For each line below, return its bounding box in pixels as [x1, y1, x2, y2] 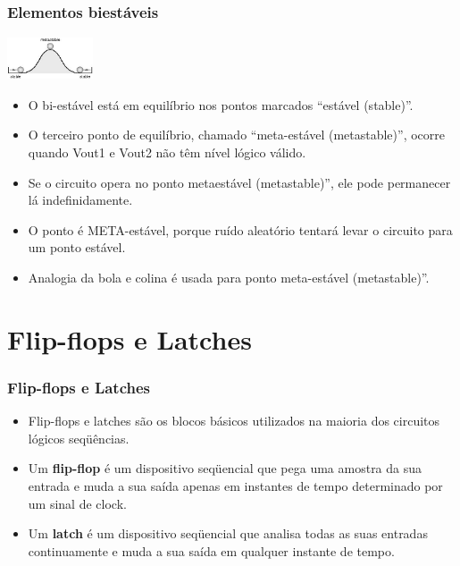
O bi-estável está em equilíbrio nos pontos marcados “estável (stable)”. [28, 95, 414, 114]
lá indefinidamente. [28, 190, 133, 209]
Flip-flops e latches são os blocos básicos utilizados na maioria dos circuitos [28, 411, 440, 430]
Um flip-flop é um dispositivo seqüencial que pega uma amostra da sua [28, 459, 422, 477]
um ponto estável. [28, 238, 126, 257]
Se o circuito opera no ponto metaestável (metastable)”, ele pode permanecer [28, 173, 451, 191]
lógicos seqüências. [28, 428, 130, 447]
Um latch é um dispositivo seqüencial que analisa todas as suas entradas [28, 524, 428, 543]
